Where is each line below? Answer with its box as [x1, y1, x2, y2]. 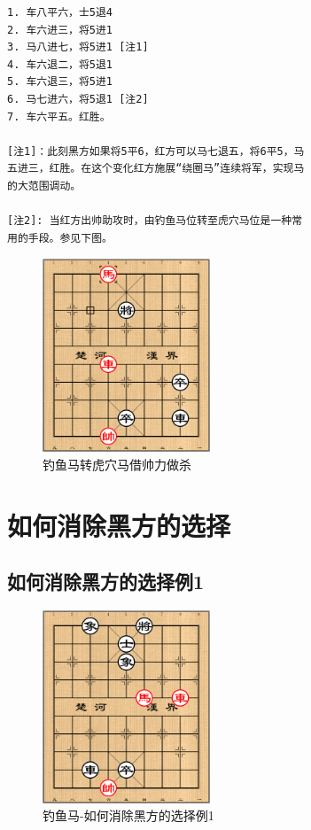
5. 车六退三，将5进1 [7, 75, 113, 89]
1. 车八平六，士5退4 [7, 6, 113, 19]
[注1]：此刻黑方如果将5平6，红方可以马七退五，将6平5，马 [7, 144, 305, 158]
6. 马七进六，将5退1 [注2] [7, 92, 149, 105]
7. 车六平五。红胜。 [7, 110, 111, 123]
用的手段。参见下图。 [7, 231, 113, 244]
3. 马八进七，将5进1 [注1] [7, 41, 149, 54]
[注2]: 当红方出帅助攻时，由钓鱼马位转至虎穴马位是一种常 [7, 214, 303, 228]
